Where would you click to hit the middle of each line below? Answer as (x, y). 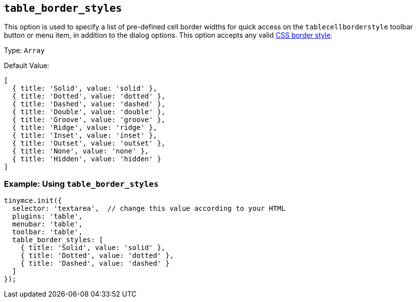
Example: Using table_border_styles (81, 184)
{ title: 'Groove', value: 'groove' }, (89, 120)
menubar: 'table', (47, 224)
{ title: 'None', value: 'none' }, (81, 151)
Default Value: (27, 66)
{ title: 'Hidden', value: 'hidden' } (87, 159)
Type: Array (24, 50)
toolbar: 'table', (47, 232)
